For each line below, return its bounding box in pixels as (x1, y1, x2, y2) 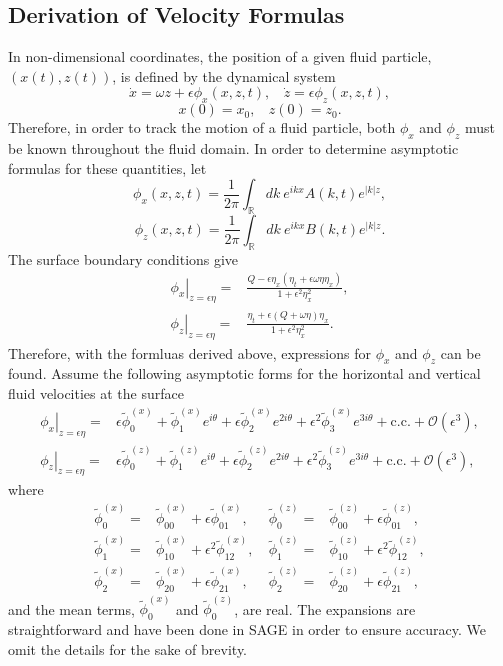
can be (440, 342, 481, 363)
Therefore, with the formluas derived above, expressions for (8, 342, 371, 363)
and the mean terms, (8, 598, 135, 619)
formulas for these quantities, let (8, 157, 207, 178)
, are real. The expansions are (234, 598, 416, 619)
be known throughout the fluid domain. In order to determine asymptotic (8, 137, 459, 158)
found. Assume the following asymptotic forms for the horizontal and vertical (8, 363, 481, 384)
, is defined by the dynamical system (112, 65, 336, 86)
